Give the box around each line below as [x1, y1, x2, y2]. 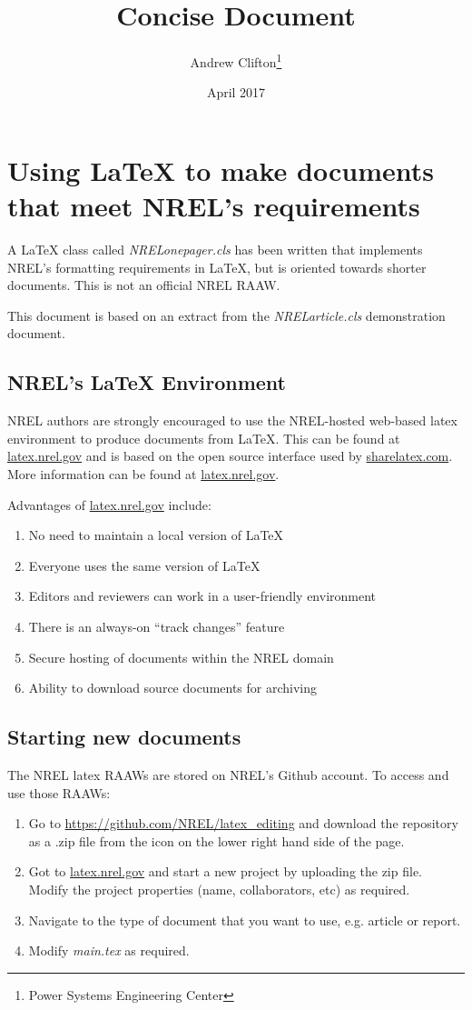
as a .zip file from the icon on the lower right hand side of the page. [28, 831, 405, 850]
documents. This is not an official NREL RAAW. [7, 275, 280, 295]
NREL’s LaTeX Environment [7, 368, 286, 396]
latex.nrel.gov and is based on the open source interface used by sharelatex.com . [7, 446, 453, 465]
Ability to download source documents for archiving [28, 678, 318, 697]
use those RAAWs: [7, 783, 111, 802]
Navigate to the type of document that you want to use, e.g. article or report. [28, 910, 461, 929]
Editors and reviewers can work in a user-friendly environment [28, 586, 377, 605]
